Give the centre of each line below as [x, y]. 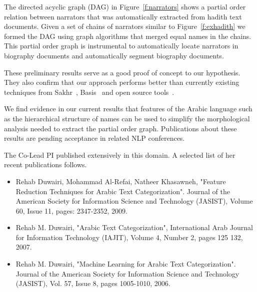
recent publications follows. [45, 164]
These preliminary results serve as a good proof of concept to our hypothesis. [122, 72]
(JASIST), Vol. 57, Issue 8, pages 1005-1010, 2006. [93, 283]
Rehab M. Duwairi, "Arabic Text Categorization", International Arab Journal [134, 227]
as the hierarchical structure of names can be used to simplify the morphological [127, 118]
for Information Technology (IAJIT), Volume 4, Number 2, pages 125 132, [129, 237]
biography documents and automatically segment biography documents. [114, 55]
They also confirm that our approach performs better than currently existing [122, 82]
